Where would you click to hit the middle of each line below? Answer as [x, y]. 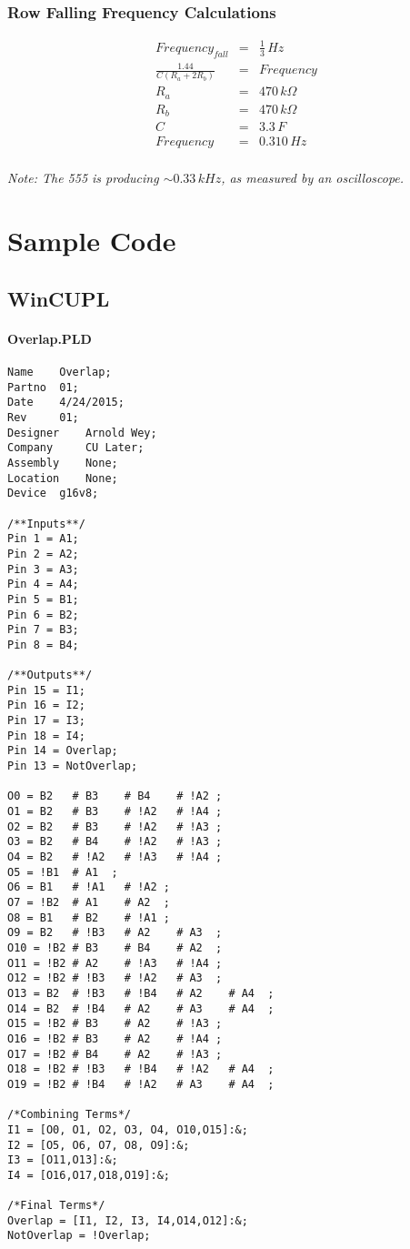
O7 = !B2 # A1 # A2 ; [89, 902]
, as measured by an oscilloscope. [313, 178]
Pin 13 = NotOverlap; [73, 766]
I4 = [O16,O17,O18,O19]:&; [89, 1175]
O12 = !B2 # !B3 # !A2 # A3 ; [115, 978]
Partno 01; [43, 387]
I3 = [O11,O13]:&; [63, 1160]
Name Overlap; [60, 373]
